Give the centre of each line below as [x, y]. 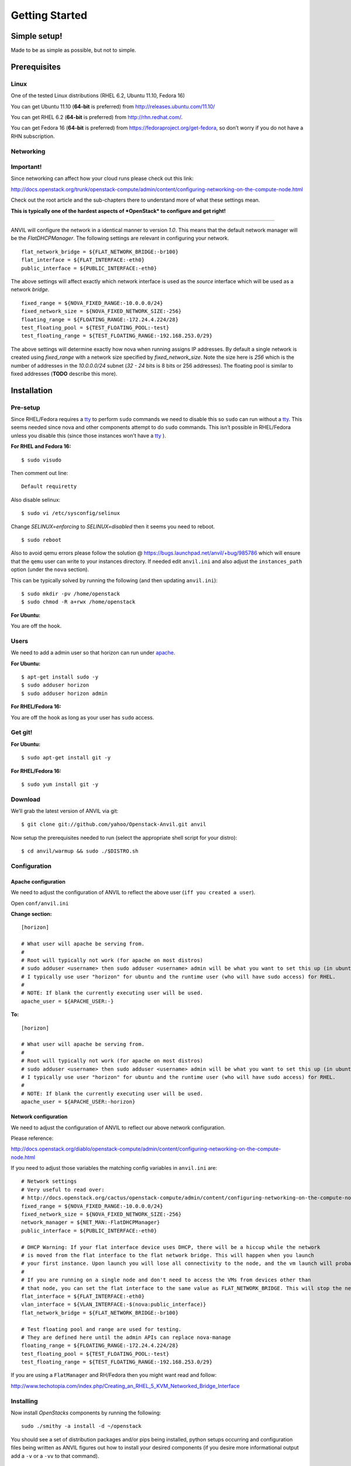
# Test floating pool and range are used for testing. [101, 1329]
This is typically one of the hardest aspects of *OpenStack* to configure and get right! [118, 211]
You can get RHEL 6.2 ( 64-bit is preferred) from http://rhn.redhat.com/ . [97, 117]
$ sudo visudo [41, 460]
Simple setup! [37, 36]
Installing [24, 1401]
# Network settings [49, 1181]
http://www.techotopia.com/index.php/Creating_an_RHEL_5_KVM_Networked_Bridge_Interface [125, 1386]
